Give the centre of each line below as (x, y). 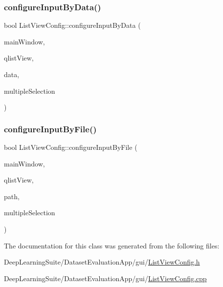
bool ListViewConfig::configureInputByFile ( (71, 147)
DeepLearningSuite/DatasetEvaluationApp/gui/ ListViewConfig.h (102, 262)
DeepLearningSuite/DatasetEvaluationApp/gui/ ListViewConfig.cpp (105, 278)
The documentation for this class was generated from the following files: (112, 245)
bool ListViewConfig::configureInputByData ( (72, 25)
